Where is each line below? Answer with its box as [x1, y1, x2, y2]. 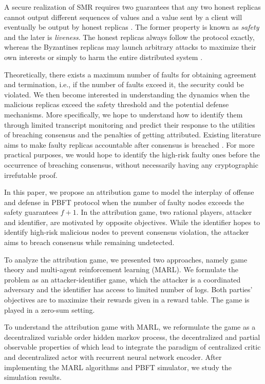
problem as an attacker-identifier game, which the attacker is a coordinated [4, 274, 241, 285]
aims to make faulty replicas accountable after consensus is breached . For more [4, 139, 255, 150]
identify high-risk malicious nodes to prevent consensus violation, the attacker [4, 227, 249, 237]
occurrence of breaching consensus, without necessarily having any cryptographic [4, 159, 258, 170]
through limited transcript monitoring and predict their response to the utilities [4, 119, 255, 130]
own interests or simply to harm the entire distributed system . [4, 51, 203, 62]
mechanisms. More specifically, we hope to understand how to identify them [4, 109, 243, 119]
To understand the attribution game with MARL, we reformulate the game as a [4, 321, 256, 332]
